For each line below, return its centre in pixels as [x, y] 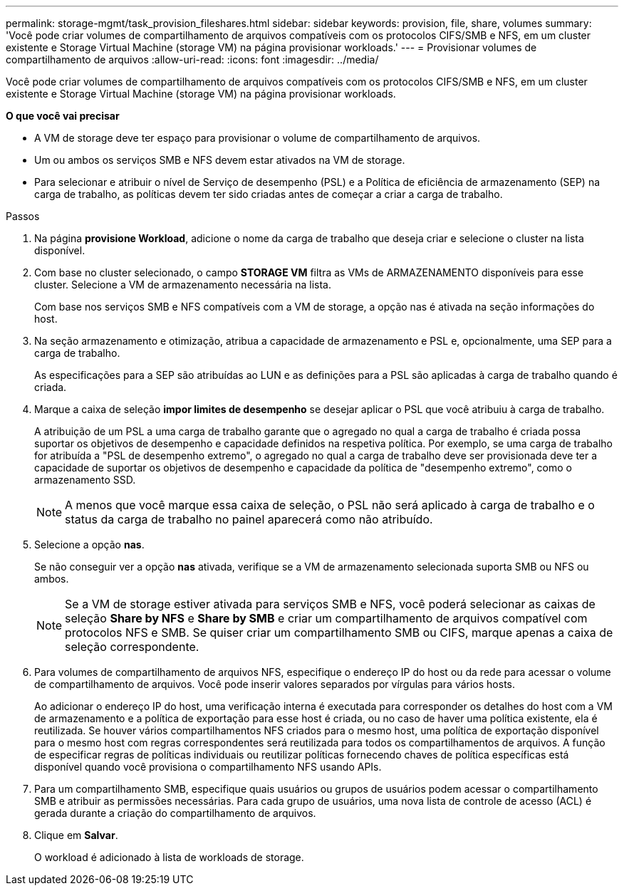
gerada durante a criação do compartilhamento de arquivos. [175, 813]
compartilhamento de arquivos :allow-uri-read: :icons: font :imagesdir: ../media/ [192, 59]
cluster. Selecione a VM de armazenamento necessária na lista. [183, 285]
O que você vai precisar [63, 116]
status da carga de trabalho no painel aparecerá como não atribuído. [249, 519]
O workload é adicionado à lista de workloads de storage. [169, 857]
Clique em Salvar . [76, 835]
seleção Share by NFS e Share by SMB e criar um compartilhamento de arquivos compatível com [326, 618]
